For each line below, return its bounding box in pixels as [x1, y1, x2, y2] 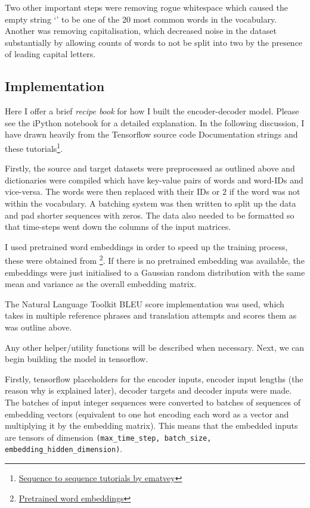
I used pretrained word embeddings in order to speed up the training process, [5, 240, 288, 253]
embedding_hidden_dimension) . [5, 442, 123, 455]
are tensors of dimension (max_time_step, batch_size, [5, 431, 212, 443]
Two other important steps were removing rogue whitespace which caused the [5, 1, 288, 13]
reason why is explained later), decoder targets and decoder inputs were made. [5, 384, 292, 397]
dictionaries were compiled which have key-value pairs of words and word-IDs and [5, 173, 303, 186]
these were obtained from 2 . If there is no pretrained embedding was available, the [5, 253, 305, 267]
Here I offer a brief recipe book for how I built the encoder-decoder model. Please [5, 105, 299, 117]
